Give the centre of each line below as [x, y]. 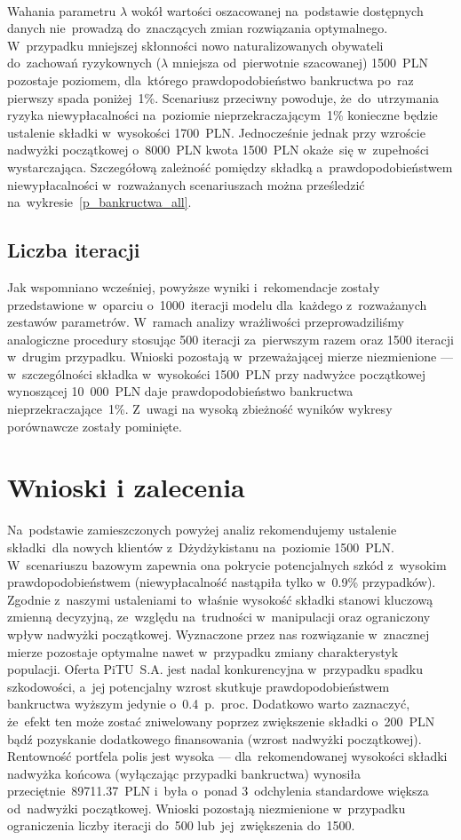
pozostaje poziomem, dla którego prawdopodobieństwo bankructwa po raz [211, 79]
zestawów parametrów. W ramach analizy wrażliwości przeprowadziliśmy [206, 322]
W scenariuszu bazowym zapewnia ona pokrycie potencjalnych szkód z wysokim [227, 564]
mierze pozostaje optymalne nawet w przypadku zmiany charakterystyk [203, 651]
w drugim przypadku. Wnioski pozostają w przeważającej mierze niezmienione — [230, 357]
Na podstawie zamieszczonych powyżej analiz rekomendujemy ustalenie [202, 530]
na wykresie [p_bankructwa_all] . [99, 202]
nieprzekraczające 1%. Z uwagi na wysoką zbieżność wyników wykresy [200, 409]
